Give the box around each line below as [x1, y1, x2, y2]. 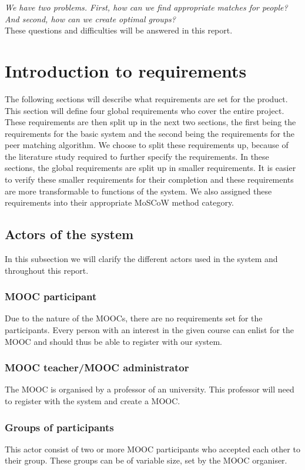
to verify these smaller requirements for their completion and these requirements [5, 173, 294, 186]
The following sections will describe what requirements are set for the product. [5, 92, 288, 105]
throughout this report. [5, 264, 89, 276]
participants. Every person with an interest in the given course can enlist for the [5, 324, 294, 336]
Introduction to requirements [5, 58, 247, 82]
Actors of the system [5, 225, 134, 243]
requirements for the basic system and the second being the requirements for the [5, 127, 294, 139]
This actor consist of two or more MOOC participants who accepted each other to [5, 442, 300, 455]
